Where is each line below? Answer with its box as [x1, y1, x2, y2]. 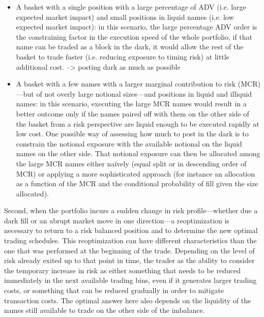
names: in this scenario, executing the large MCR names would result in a [16, 98, 247, 109]
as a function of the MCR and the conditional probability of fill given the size [16, 178, 258, 189]
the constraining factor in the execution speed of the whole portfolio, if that [16, 31, 253, 42]
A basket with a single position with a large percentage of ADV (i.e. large [16, 2, 246, 12]
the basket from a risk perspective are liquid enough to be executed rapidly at [16, 118, 259, 129]
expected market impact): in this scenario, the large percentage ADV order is [16, 21, 257, 32]
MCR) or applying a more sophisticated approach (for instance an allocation [16, 168, 255, 179]
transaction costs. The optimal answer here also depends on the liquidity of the [4, 295, 251, 305]
